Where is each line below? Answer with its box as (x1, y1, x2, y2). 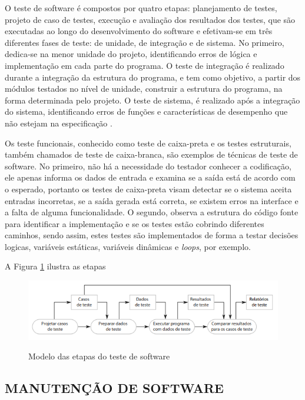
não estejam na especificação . (5, 116, 112, 129)
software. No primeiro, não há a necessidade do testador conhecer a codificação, (5, 159, 291, 172)
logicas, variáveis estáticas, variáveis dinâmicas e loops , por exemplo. (5, 240, 251, 252)
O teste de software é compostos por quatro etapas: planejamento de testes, (5, 2, 277, 14)
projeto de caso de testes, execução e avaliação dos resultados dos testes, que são (5, 13, 296, 25)
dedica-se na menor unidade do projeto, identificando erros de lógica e (5, 48, 257, 60)
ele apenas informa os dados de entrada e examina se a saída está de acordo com (5, 171, 296, 184)
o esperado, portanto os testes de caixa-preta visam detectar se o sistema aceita (5, 182, 292, 195)
